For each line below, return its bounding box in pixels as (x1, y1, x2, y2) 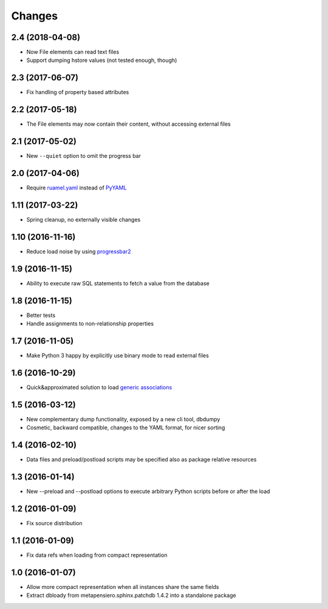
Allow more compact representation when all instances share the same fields (26, 583, 219, 590)
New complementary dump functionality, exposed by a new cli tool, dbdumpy (26, 415, 220, 423)
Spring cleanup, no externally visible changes (26, 216, 141, 223)
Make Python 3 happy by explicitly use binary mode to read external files (26, 352, 209, 359)
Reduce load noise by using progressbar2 (26, 248, 131, 255)
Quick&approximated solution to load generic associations (26, 383, 173, 391)
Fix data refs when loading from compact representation (26, 551, 168, 559)
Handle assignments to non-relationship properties (26, 320, 154, 327)
